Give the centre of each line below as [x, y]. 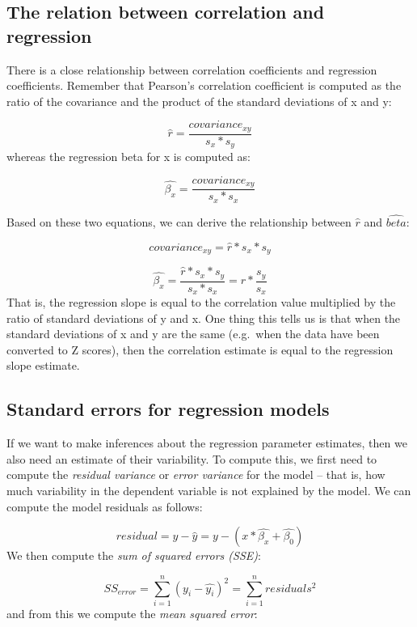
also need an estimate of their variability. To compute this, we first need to [192, 458]
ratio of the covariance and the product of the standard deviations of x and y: [199, 101]
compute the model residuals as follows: [105, 506]
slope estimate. [43, 365]
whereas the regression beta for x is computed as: [128, 157]
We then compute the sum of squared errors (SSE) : [134, 555]
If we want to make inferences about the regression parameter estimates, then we [207, 443]
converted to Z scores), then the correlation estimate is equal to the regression [200, 349]
